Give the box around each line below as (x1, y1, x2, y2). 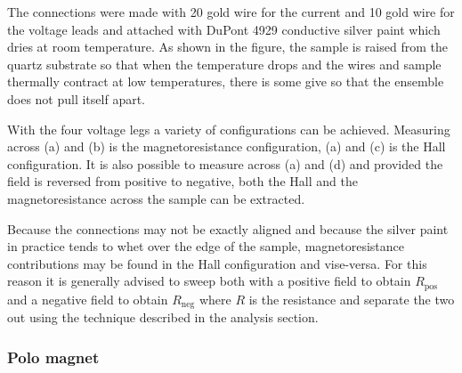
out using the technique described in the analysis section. (7, 308, 319, 327)
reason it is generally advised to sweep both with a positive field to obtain (7, 272, 411, 290)
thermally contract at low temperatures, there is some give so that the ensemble (7, 72, 444, 91)
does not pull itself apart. (7, 89, 145, 108)
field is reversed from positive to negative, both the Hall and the (7, 172, 358, 191)
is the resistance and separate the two (248, 289, 455, 308)
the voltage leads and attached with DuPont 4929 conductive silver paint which (7, 20, 441, 38)
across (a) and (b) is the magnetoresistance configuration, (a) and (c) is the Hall (7, 137, 446, 156)
